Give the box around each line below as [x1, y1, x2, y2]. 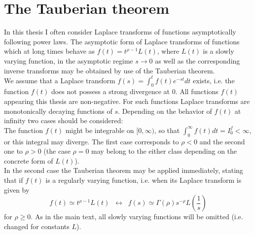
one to [4, 146, 23, 156]
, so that [154, 125, 180, 135]
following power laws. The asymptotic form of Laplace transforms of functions [4, 36, 240, 46]
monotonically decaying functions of [4, 105, 112, 116]
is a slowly [203, 46, 234, 56]
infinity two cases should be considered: [4, 115, 123, 126]
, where [157, 46, 180, 56]
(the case [43, 146, 71, 156]
